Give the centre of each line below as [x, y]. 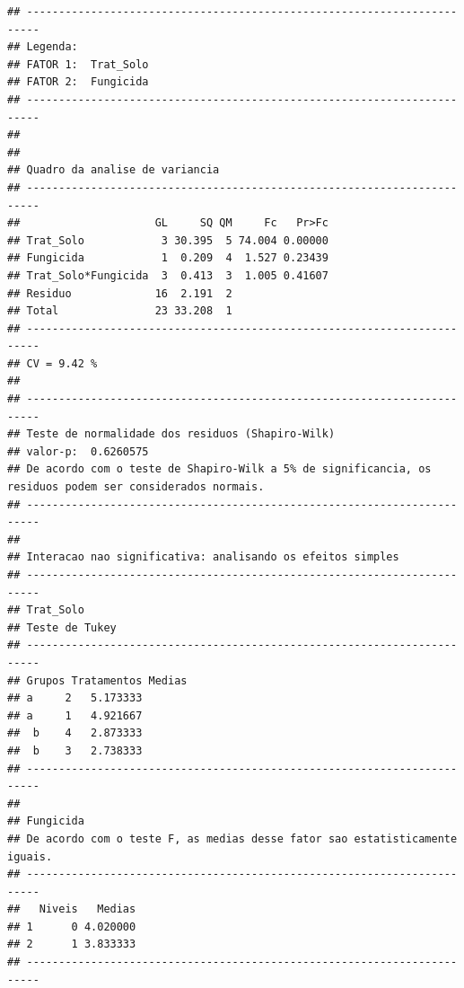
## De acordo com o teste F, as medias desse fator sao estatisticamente [232, 838]
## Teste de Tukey [62, 627]
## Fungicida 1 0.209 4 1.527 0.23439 [168, 258]
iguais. [30, 856]
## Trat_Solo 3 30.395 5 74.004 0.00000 [168, 240]
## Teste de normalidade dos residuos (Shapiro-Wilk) [171, 434]
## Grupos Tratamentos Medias [97, 680]
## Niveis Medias [72, 909]
